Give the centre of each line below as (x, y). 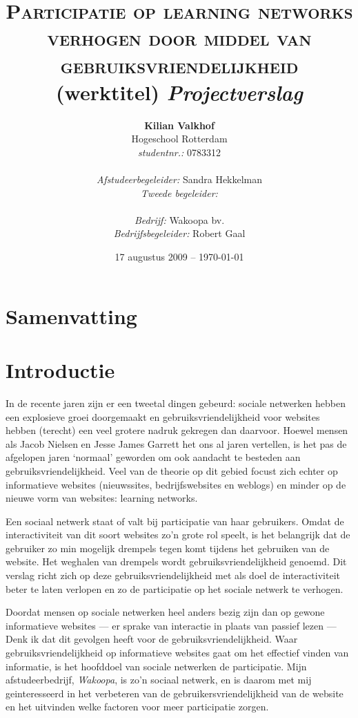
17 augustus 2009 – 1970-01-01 (179, 257)
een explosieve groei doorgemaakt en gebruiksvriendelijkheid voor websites (163, 416)
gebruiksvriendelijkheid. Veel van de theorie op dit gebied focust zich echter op (172, 470)
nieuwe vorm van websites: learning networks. (102, 498)
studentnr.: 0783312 (179, 152)
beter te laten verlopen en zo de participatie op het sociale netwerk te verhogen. (175, 588)
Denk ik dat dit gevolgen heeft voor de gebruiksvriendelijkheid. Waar (152, 639)
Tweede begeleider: (179, 192)
